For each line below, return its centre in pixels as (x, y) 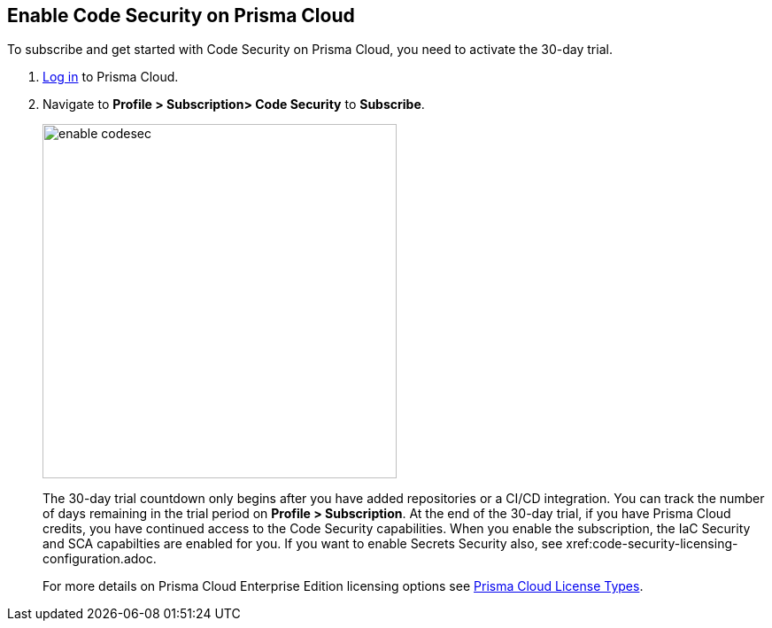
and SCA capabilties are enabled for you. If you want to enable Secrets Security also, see (303, 544)
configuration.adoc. (100, 559)
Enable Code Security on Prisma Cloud (181, 16)
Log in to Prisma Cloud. (111, 77)
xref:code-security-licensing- (652, 544)
